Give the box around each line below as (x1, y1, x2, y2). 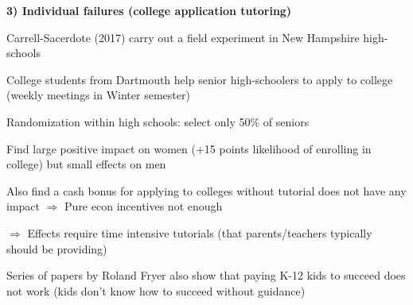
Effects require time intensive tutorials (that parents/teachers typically (27, 224, 372, 241)
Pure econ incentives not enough (64, 198, 223, 214)
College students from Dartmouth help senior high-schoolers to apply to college (6, 71, 393, 87)
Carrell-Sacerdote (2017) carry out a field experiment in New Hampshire (6, 29, 360, 45)
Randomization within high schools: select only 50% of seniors (6, 113, 310, 129)
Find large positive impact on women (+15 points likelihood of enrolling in (6, 140, 372, 156)
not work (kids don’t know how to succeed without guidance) (6, 282, 306, 299)
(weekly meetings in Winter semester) (6, 87, 190, 103)
